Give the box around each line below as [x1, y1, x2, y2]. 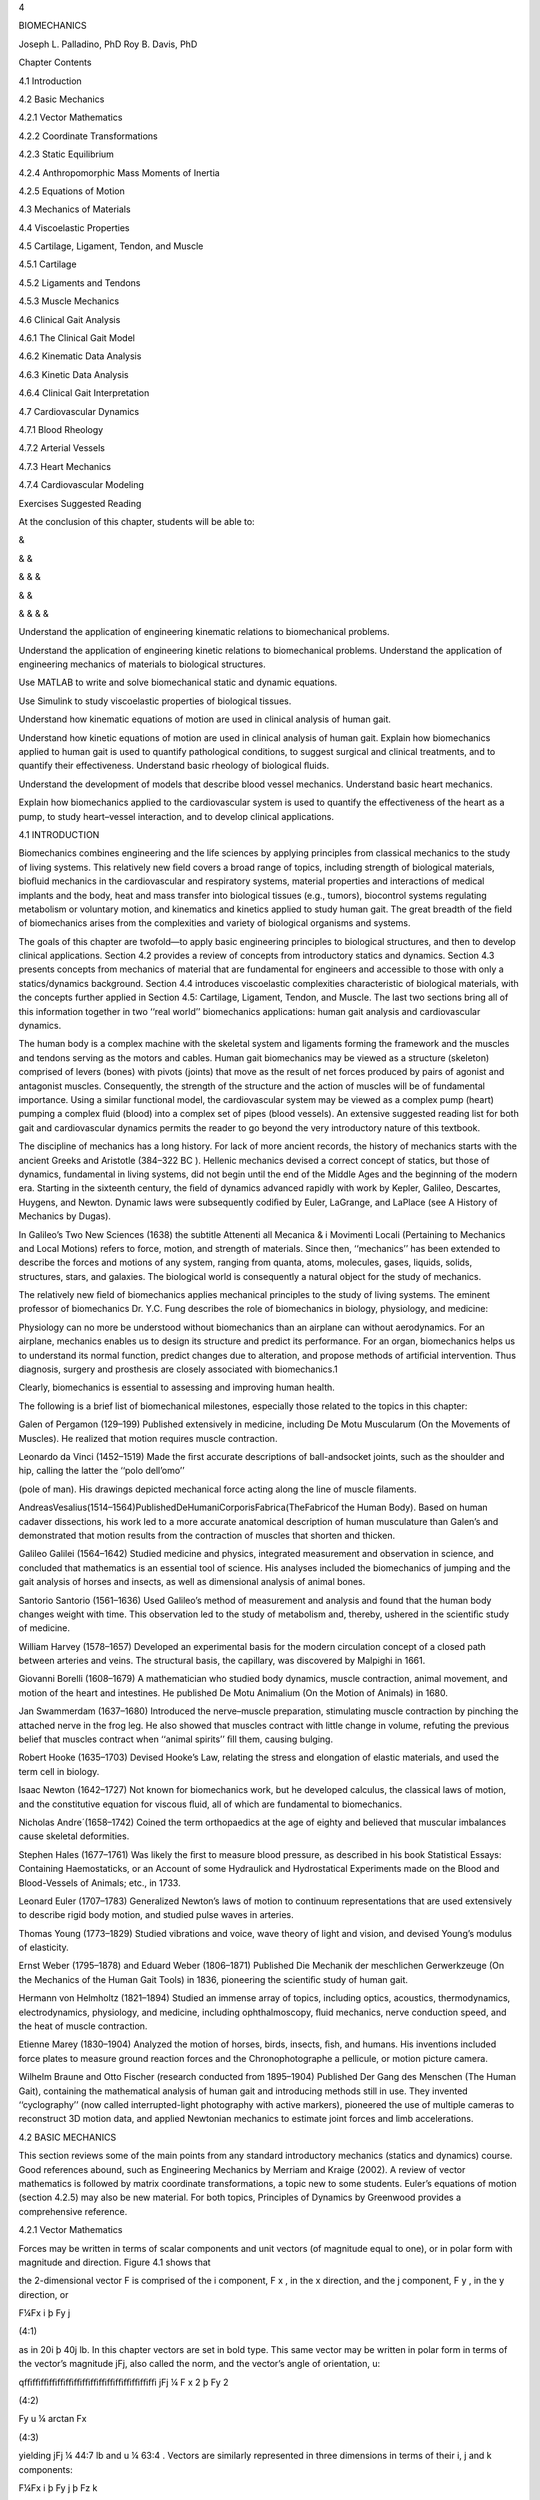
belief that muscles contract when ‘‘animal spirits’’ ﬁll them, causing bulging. [18, 1733, 334, 1745]
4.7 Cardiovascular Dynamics [18, 405, 140, 417]
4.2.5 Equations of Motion [18, 185, 125, 197]
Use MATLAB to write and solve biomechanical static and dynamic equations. [18, 676, 338, 689]
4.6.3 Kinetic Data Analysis [18, 368, 129, 380]
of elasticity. [18, 1941, 69, 1954]
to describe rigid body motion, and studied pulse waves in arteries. [18, 1909, 294, 1921]
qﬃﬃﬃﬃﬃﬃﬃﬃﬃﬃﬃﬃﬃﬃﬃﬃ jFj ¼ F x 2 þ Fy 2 [18, 2376, 229, 2388]
